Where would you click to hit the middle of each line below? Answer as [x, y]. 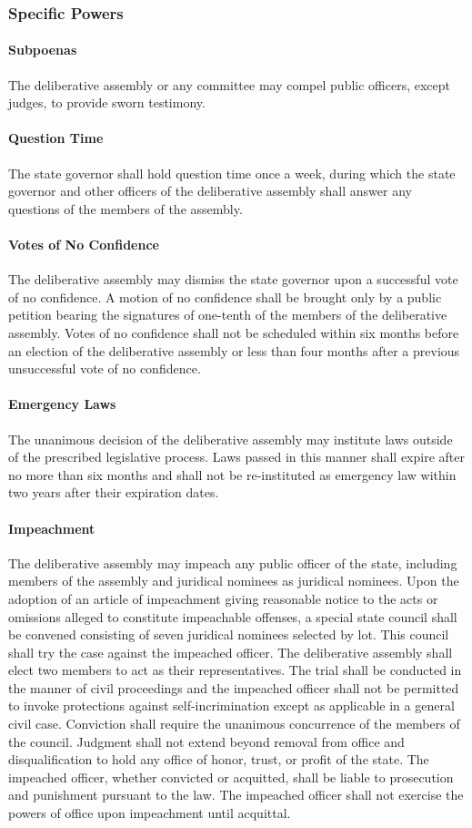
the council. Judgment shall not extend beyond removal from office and [206, 741]
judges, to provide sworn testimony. [107, 102]
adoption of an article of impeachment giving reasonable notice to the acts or [223, 598]
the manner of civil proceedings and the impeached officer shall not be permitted [234, 687]
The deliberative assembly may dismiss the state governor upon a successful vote [233, 279]
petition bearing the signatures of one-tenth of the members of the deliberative [228, 315]
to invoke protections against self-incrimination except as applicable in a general [231, 705]
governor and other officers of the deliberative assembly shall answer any [210, 191]
